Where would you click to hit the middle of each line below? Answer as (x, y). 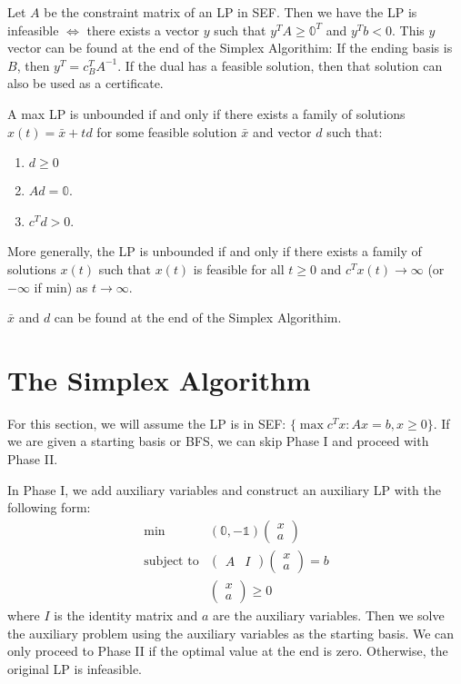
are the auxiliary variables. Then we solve (329, 615)
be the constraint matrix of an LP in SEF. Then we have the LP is (230, 12)
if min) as (61, 287)
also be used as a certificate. (85, 83)
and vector (282, 131)
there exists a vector (143, 30)
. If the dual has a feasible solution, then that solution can (280, 65)
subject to (171, 561)
